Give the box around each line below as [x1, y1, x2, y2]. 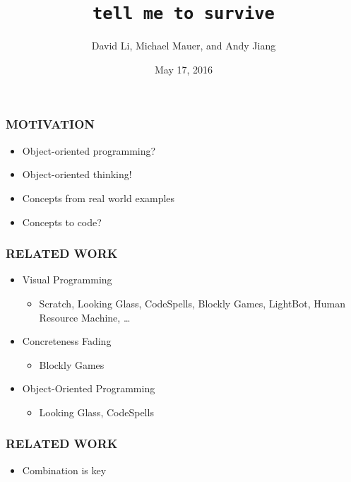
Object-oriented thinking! [22, 167, 132, 182]
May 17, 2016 [154, 61, 213, 76]
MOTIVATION [6, 115, 95, 133]
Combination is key [22, 462, 107, 477]
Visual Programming [22, 272, 112, 287]
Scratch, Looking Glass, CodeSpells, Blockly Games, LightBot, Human [39, 295, 345, 310]
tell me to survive [93, 4, 275, 24]
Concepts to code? [22, 214, 102, 229]
